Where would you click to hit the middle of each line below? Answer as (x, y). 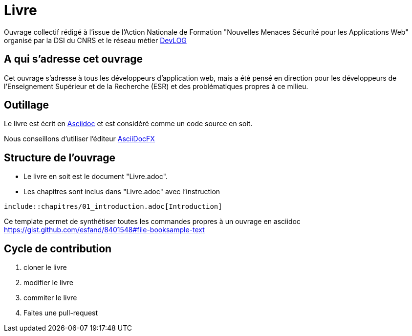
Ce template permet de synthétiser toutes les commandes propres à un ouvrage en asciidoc (152, 222)
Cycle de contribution (58, 248)
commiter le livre (50, 298)
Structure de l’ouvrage (60, 157)
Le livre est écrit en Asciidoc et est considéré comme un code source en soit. (128, 124)
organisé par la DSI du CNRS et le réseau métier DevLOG (95, 40)
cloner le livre (45, 268)
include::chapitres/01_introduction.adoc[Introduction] (113, 207)
